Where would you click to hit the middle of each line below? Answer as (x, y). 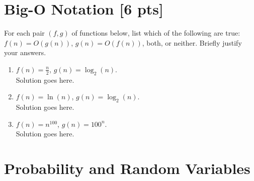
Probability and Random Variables (127, 168)
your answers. (25, 52)
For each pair (24, 33)
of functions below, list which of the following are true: (156, 33)
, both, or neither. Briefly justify (192, 42)
